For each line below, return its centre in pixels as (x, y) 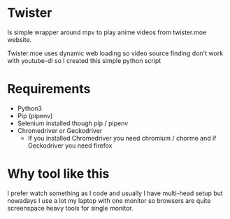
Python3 (29, 108)
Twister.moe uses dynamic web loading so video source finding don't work (115, 53)
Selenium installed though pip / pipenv (73, 123)
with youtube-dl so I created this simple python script (84, 60)
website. (20, 39)
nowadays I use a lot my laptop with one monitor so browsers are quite (109, 200)
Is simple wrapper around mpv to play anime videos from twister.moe (107, 32)
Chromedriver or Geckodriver (60, 130)
